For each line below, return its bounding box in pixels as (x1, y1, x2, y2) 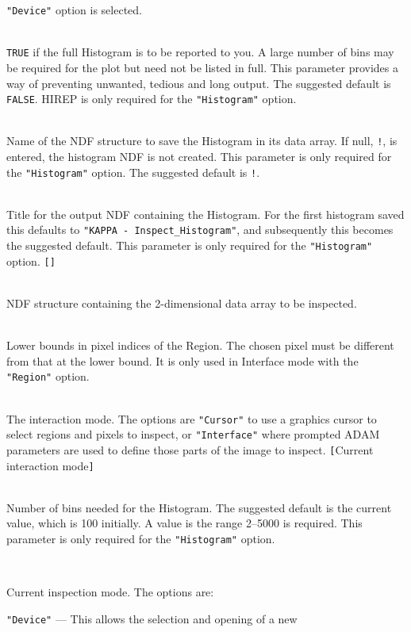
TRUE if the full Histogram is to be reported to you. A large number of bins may (6, 44, 394, 60)
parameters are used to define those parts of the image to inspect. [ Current (6, 441, 374, 458)
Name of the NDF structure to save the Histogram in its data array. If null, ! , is (6, 132, 398, 149)
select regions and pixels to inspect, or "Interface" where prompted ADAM (6, 426, 380, 442)
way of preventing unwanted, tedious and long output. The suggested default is (6, 75, 391, 91)
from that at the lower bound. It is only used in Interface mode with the (6, 352, 359, 369)
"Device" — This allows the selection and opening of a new (6, 610, 298, 626)
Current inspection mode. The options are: (6, 584, 214, 600)
